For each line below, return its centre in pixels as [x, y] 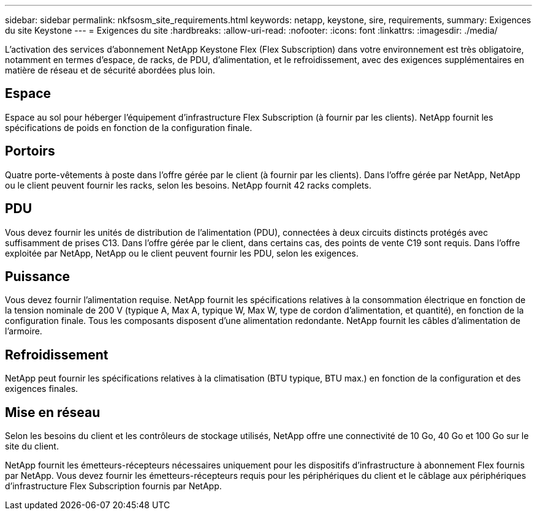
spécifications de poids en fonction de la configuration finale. [129, 127]
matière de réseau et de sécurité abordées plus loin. [110, 70]
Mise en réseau [53, 412]
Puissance [38, 276]
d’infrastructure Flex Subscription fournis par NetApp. [113, 486]
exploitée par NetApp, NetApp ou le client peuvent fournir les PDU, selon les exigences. [182, 253]
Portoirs [30, 151]
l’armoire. [24, 331]
